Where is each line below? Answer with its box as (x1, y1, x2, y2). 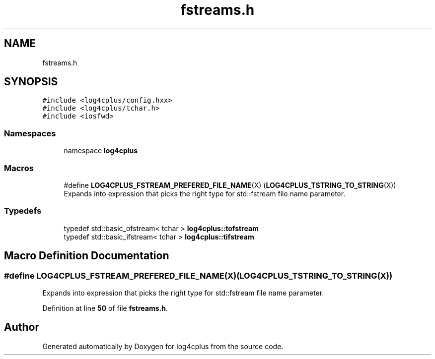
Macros (4, 163, 34, 173)
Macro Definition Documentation (4, 249, 169, 262)
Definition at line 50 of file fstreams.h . (42, 303, 168, 312)
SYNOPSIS (4, 75, 58, 88)
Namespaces (4, 128, 56, 138)
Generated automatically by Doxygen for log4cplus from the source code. (42, 342, 284, 351)
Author (4, 321, 39, 334)
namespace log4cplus (64, 146, 138, 155)
